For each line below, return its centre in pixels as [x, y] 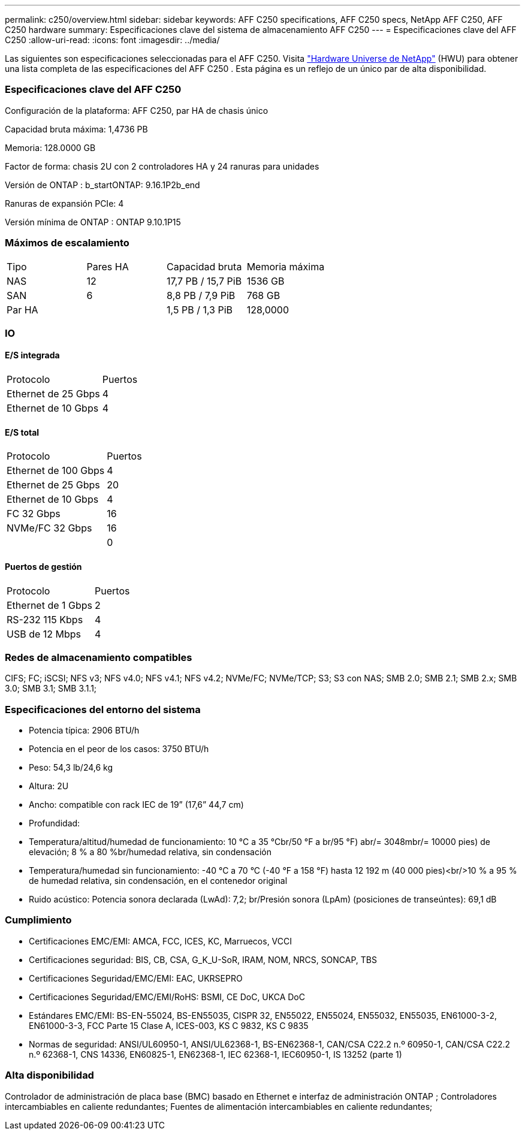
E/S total [22, 432]
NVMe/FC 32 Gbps [49, 528]
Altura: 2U [49, 786]
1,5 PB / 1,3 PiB [200, 310]
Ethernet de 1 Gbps [50, 605]
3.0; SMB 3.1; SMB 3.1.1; [51, 689]
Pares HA [108, 266]
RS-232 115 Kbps [45, 619]
